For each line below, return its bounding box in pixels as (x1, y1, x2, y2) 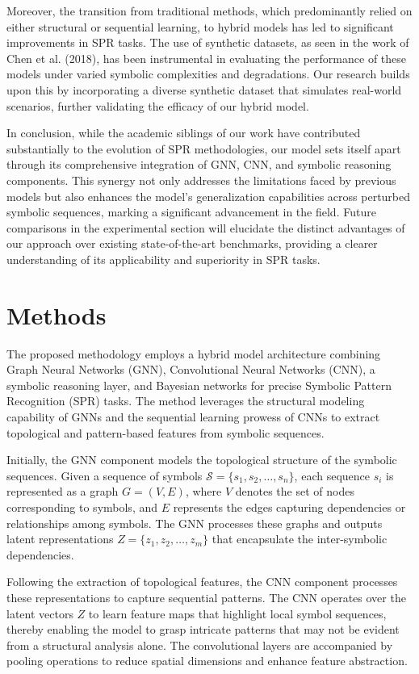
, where (185, 483, 222, 500)
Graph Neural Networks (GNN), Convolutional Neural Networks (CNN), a (6, 361, 375, 378)
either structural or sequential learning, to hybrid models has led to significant (6, 18, 394, 35)
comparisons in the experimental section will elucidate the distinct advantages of (6, 219, 405, 236)
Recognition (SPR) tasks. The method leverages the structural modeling (6, 392, 365, 409)
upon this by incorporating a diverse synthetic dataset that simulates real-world (6, 81, 402, 98)
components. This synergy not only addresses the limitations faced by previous (6, 171, 396, 188)
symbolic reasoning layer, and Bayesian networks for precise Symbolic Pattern (6, 376, 392, 393)
